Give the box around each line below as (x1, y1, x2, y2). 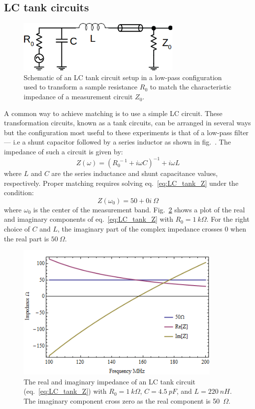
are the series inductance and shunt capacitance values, (51, 168, 218, 178)
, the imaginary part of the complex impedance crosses (58, 224, 223, 234)
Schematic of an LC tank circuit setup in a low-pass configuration (24, 72, 222, 82)
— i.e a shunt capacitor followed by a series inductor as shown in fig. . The (4, 137, 231, 147)
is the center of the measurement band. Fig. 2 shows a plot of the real (33, 204, 245, 214)
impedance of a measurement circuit (24, 91, 133, 102)
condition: (4, 187, 34, 198)
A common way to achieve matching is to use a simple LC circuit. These (4, 108, 223, 118)
